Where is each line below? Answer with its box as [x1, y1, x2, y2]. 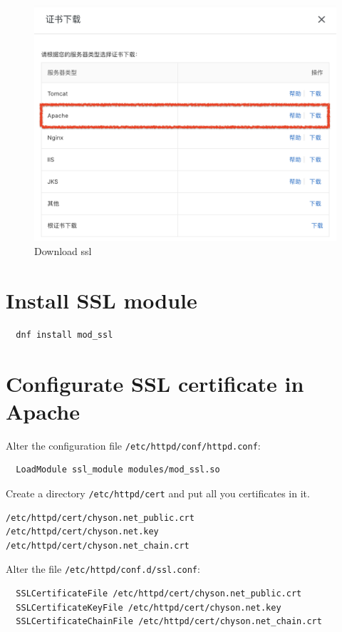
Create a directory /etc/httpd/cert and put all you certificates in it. [6, 485, 310, 500]
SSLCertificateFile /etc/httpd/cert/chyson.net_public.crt [16, 588, 302, 599]
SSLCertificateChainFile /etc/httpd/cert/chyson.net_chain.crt [16, 616, 322, 627]
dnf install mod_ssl [16, 329, 113, 340]
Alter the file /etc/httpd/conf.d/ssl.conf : [6, 561, 200, 576]
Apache [6, 396, 80, 425]
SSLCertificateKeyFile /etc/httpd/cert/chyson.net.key [16, 602, 281, 613]
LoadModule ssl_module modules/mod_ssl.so [16, 465, 220, 475]
